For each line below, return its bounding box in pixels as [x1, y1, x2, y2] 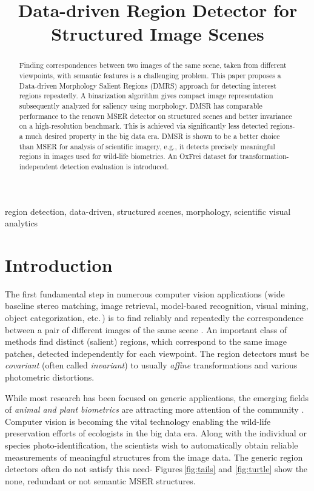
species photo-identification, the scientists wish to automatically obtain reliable [5, 439, 298, 452]
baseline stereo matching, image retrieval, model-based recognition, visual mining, [5, 299, 309, 312]
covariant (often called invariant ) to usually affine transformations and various [5, 359, 298, 371]
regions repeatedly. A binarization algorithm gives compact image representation [19, 90, 273, 101]
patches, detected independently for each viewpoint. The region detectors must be [5, 347, 309, 359]
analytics [5, 217, 38, 229]
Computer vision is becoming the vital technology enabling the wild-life [5, 415, 271, 427]
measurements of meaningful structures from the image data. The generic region [5, 450, 303, 463]
